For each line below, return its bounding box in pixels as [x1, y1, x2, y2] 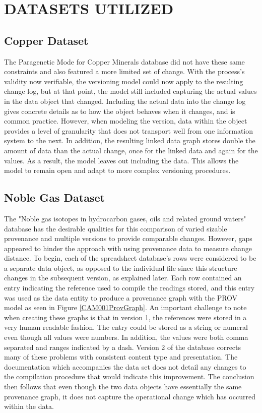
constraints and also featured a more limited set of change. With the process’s [4, 66, 245, 77]
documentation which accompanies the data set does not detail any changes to [4, 361, 246, 372]
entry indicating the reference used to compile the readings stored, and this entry [4, 282, 255, 293]
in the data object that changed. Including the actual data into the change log [4, 95, 246, 106]
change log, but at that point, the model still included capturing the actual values [4, 86, 257, 96]
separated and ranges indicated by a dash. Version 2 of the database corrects [4, 341, 241, 352]
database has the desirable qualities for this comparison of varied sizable [4, 223, 227, 233]
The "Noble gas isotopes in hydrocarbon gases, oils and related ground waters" [4, 213, 246, 223]
